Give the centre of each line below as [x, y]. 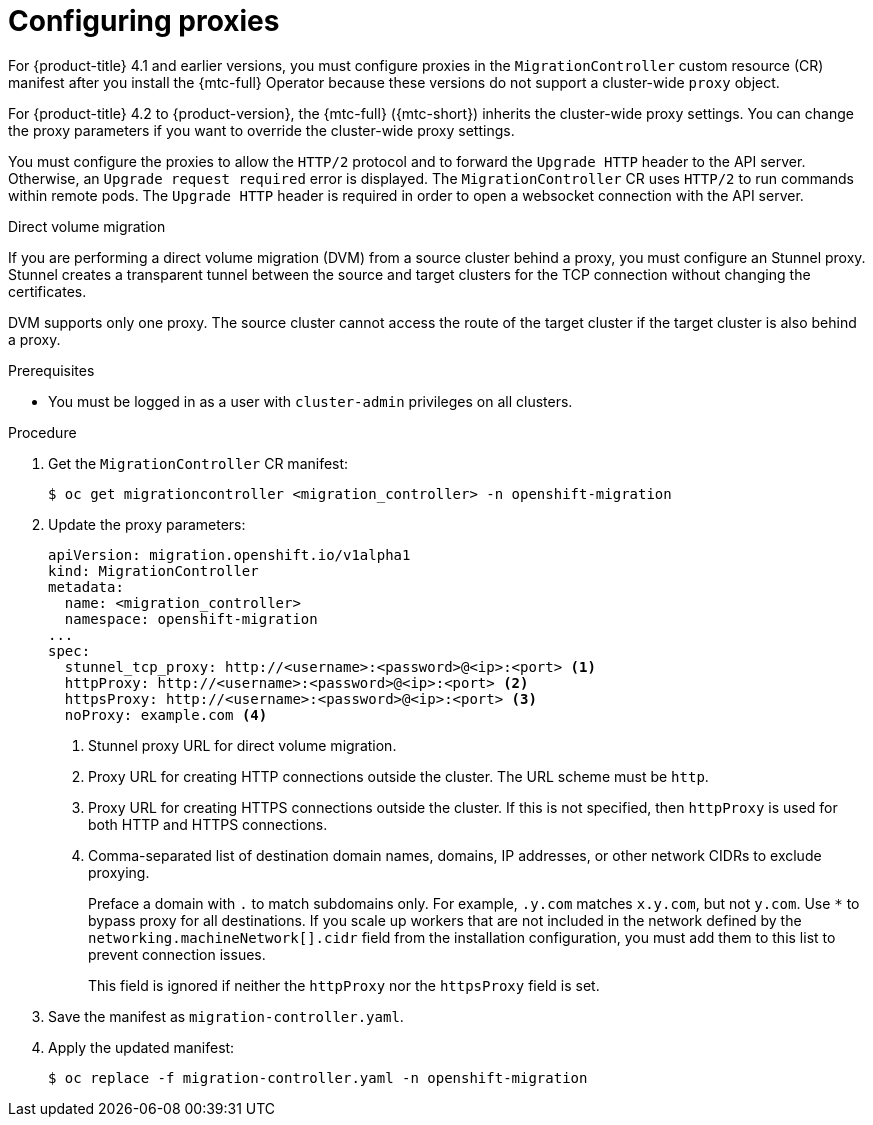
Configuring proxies [144, 21]
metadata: [86, 586]
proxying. [119, 872]
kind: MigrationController [153, 570]
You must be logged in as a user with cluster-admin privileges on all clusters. [310, 401]
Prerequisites [51, 370]
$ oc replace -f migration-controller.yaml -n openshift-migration [318, 1077]
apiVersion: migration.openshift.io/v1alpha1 [229, 554]
